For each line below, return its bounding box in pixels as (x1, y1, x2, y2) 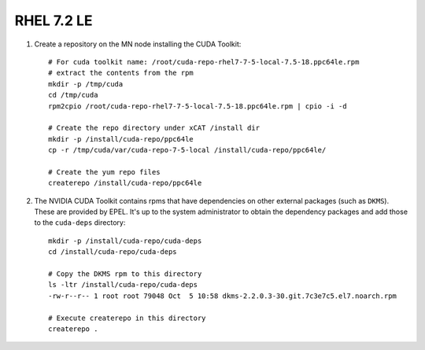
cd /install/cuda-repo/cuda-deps (48, 248, 177, 256)
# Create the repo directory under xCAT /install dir (48, 123, 260, 133)
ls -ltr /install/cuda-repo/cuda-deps (48, 280, 198, 289)
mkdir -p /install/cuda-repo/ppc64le (48, 134, 194, 143)
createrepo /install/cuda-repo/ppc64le (48, 179, 202, 188)
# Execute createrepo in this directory (48, 313, 206, 322)
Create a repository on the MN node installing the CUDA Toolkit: (34, 39, 242, 49)
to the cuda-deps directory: (34, 218, 126, 227)
